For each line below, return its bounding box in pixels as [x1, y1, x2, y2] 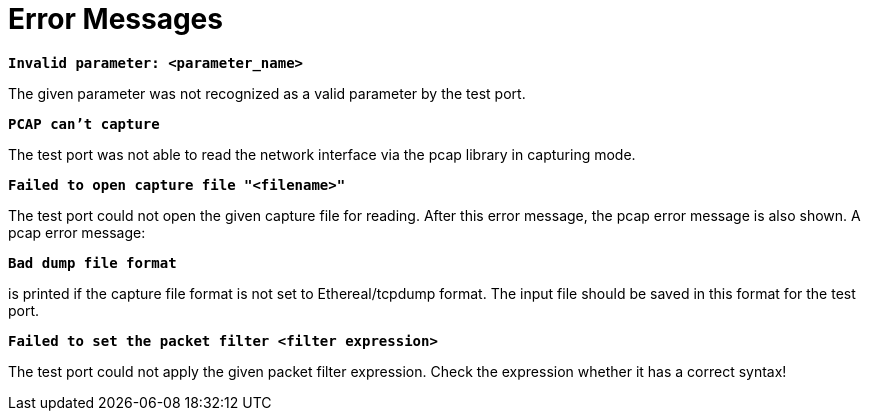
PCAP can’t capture [8, 115, 160, 132]
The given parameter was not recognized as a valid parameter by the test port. [8, 84, 526, 102]
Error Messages [8, 2, 223, 36]
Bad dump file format [8, 254, 177, 271]
